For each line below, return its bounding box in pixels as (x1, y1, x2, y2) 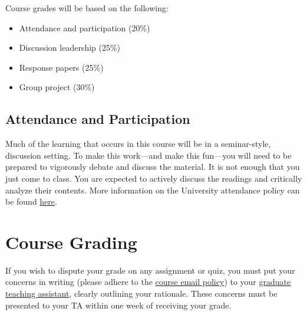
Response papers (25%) (19, 61, 104, 73)
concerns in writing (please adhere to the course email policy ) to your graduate (5, 275, 291, 288)
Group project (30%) (19, 81, 95, 93)
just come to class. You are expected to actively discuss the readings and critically (5, 172, 302, 184)
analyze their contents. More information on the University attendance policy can (5, 183, 300, 196)
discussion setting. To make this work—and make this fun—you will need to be (5, 149, 292, 161)
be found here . (5, 195, 57, 208)
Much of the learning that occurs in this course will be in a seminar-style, (5, 137, 271, 150)
